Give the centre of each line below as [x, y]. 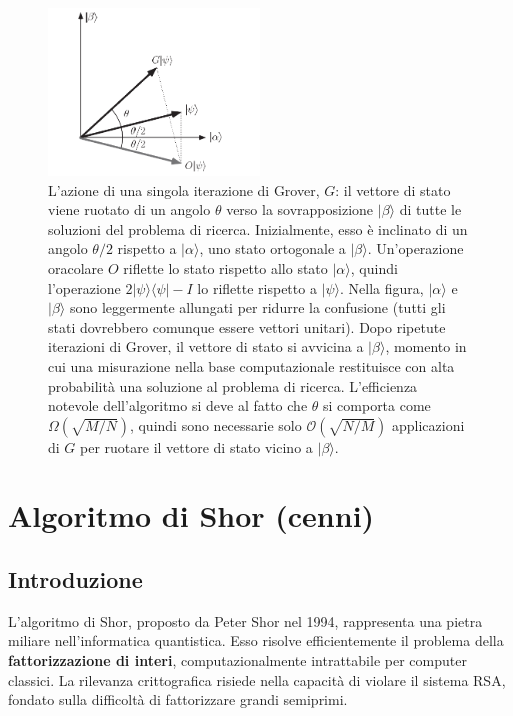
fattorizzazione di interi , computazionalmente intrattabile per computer [237, 660]
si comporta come [377, 405]
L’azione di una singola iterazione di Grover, [184, 189]
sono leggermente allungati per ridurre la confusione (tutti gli [257, 307]
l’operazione [84, 287]
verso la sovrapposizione [300, 209]
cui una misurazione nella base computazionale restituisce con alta [251, 365]
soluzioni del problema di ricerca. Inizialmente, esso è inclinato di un [258, 228]
